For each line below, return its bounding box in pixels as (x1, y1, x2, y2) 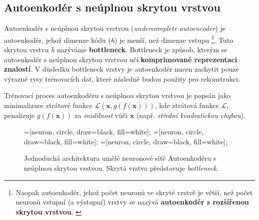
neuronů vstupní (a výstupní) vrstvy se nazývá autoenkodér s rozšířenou (15, 197, 249, 207)
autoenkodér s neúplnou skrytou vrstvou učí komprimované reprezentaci (4, 54, 237, 64)
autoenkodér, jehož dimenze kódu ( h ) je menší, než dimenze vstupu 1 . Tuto (4, 33, 234, 45)
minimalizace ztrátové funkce (4, 100, 93, 110)
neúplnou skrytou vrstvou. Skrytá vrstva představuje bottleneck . (24, 162, 219, 173)
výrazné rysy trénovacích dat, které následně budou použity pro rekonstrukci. (4, 73, 240, 84)
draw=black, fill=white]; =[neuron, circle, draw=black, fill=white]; (24, 136, 228, 146)
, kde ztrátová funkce (155, 100, 219, 110)
